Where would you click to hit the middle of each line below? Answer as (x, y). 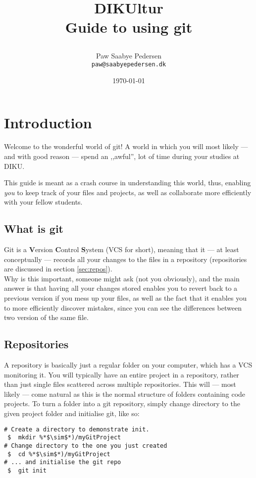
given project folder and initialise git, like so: (72, 413)
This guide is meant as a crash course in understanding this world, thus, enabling (128, 183)
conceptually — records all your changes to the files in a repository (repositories (126, 259)
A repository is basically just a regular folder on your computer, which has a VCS (128, 365)
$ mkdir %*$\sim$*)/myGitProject (64, 438)
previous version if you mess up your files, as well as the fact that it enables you (125, 298)
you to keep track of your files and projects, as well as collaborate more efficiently (128, 192)
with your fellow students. (43, 202)
